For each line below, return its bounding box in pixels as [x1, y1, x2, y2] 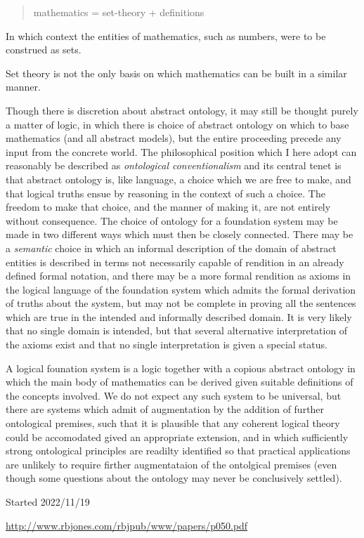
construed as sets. [6, 42, 82, 57]
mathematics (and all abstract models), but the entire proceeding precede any [6, 131, 342, 145]
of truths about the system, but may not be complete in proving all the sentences [6, 296, 356, 310]
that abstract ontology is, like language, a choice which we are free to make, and [6, 171, 351, 186]
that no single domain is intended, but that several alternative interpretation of [6, 323, 348, 338]
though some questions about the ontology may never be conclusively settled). [6, 471, 342, 485]
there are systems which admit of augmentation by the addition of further [6, 402, 325, 416]
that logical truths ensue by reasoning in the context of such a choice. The [6, 185, 325, 200]
